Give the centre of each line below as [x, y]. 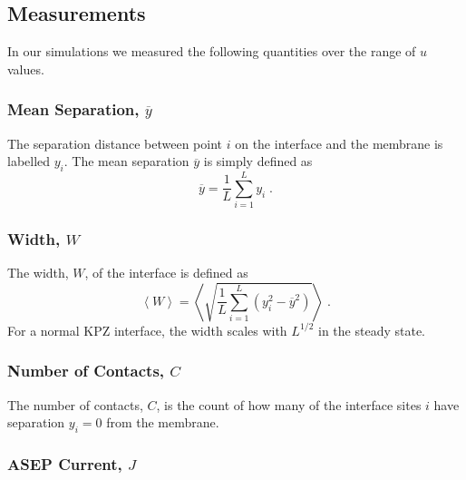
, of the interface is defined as [166, 273]
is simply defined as [258, 161]
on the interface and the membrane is [339, 143]
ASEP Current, [65, 464]
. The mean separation [126, 161]
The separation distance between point [115, 143]
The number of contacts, [75, 404]
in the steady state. [372, 330]
